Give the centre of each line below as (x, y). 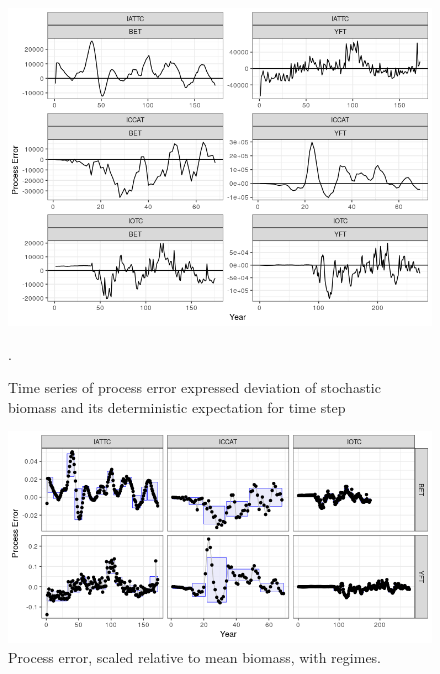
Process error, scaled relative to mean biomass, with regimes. (195, 656)
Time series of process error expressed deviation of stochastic (194, 387)
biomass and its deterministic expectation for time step (177, 406)
